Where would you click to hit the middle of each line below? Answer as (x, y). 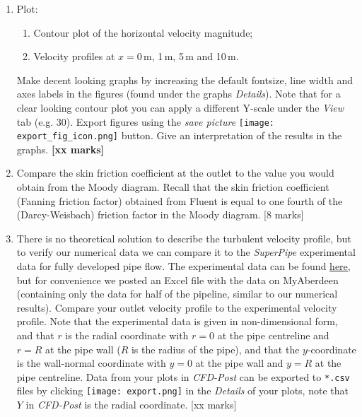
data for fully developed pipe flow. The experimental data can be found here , (183, 266)
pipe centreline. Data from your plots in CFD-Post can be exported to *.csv (183, 376)
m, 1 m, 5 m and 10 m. (191, 56)
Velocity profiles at (74, 56)
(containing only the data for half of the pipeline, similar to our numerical (177, 294)
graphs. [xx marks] (60, 149)
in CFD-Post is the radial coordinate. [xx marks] (131, 405)
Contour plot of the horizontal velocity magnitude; (143, 32)
